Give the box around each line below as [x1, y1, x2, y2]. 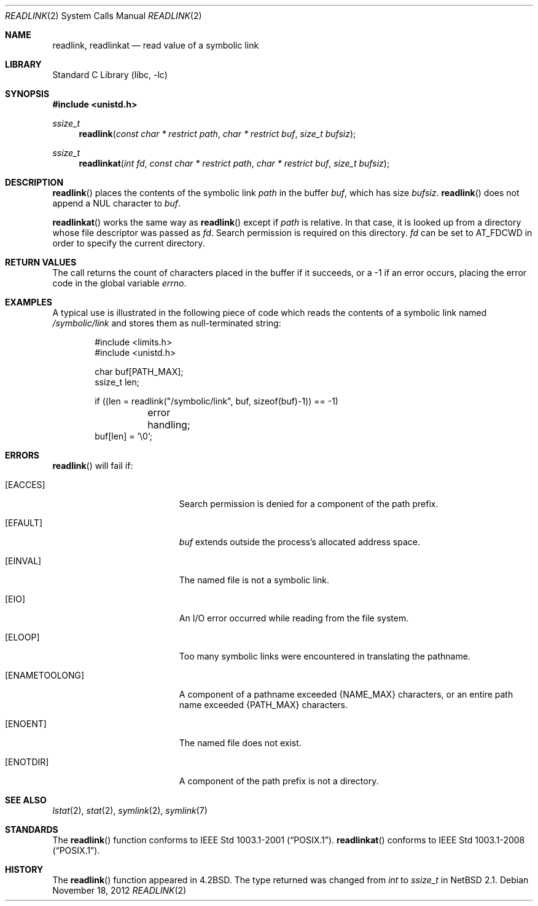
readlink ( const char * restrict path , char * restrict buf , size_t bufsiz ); [79, 128, 356, 139]
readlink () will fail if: [52, 460, 133, 471]
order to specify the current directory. [52, 238, 205, 248]
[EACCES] [5, 479, 45, 490]
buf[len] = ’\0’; [95, 431, 153, 441]
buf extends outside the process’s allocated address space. [179, 537, 420, 547]
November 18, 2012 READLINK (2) [52, 885, 187, 896]
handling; [147, 419, 190, 431]
